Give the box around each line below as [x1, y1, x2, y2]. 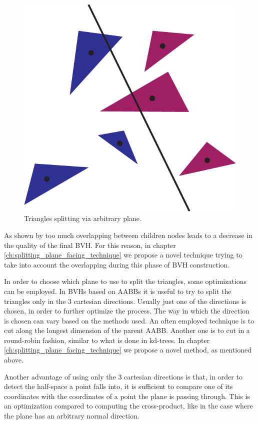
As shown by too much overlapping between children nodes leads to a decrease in [4, 229, 253, 240]
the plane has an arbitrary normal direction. [4, 410, 139, 421]
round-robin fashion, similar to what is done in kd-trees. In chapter [4, 334, 210, 345]
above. [4, 354, 23, 365]
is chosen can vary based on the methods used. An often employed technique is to [4, 315, 254, 325]
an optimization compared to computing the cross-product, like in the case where [4, 400, 253, 411]
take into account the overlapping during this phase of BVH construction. [4, 259, 230, 269]
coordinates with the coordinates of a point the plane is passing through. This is [4, 390, 250, 401]
